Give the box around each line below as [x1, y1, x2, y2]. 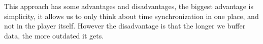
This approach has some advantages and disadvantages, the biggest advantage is [4, 1, 254, 11]
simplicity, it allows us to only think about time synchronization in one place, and [4, 10, 259, 21]
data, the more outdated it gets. [4, 30, 104, 40]
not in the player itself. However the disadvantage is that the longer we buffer [4, 20, 246, 31]
